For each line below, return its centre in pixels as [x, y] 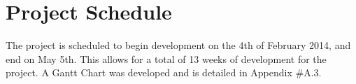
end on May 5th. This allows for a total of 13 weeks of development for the [166, 58]
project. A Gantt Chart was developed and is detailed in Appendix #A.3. [164, 72]
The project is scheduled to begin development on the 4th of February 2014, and [178, 45]
